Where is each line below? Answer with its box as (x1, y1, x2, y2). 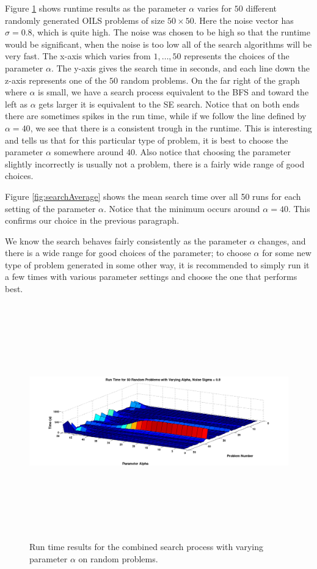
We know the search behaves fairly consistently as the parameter (5, 234, 247, 247)
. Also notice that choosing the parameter (134, 145, 291, 158)
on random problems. (78, 552, 158, 565)
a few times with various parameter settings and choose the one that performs (5, 270, 297, 283)
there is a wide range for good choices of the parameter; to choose (5, 246, 251, 259)
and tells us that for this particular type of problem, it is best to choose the (5, 133, 288, 146)
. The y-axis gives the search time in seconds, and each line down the (51, 61, 310, 74)
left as (5, 97, 28, 110)
